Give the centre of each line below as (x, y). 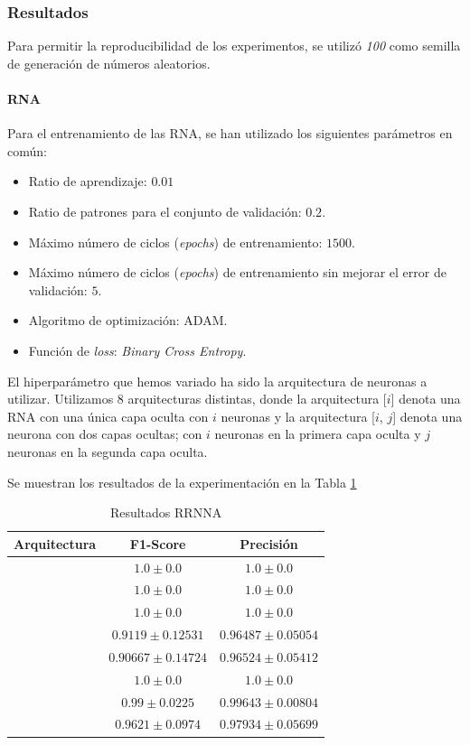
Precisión (269, 543)
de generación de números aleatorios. (109, 63)
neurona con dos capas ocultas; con (105, 434)
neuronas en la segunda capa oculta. (108, 451)
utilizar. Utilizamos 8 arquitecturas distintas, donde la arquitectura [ (197, 399)
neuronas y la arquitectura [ (298, 416)
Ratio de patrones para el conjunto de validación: (165, 211)
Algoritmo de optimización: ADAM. (128, 320)
